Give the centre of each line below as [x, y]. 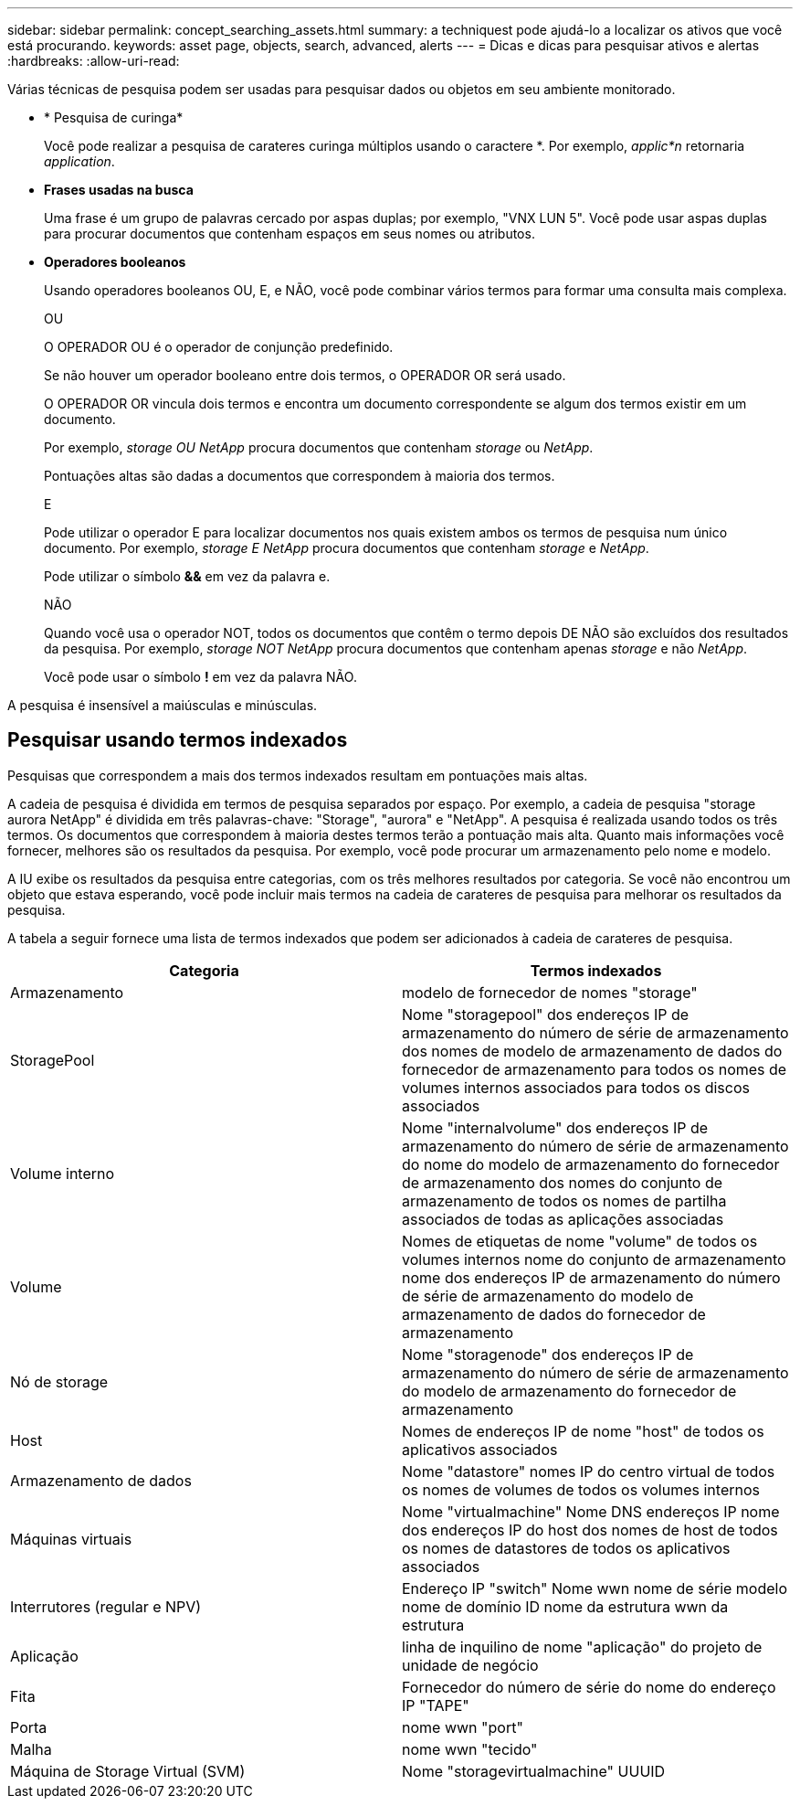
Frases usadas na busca [119, 190]
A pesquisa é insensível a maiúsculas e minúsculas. [163, 705]
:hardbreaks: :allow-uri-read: [94, 61]
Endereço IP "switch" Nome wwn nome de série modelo [595, 1588]
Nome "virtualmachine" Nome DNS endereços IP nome [591, 1511]
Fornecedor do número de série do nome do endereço [589, 1687]
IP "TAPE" [436, 1705]
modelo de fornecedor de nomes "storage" [550, 992]
